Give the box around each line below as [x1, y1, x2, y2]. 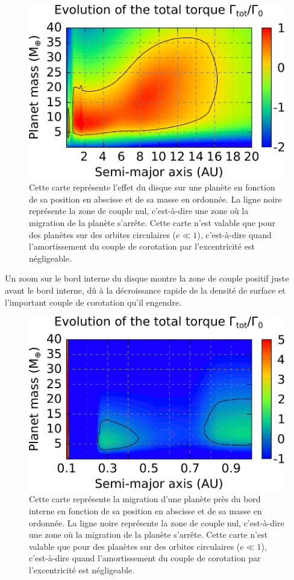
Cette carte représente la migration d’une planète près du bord [29, 493, 261, 505]
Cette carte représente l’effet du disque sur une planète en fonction [29, 181, 275, 194]
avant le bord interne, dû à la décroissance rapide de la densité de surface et [5, 283, 286, 296]
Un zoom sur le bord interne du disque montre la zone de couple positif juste [5, 272, 289, 285]
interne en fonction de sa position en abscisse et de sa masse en [29, 504, 262, 517]
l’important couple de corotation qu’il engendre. [5, 295, 181, 308]
